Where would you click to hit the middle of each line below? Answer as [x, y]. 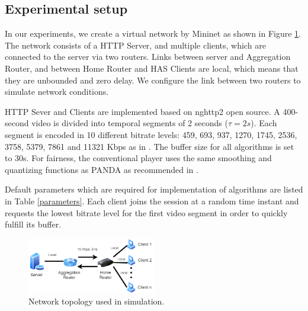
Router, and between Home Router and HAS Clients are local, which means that [152, 68]
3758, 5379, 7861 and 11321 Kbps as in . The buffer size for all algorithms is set [150, 146]
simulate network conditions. [57, 92]
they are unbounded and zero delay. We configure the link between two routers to [153, 80]
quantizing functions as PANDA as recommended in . [102, 169]
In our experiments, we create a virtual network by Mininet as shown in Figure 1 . [153, 33]
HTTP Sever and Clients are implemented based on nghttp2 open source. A [142, 111]
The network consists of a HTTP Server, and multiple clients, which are [135, 45]
